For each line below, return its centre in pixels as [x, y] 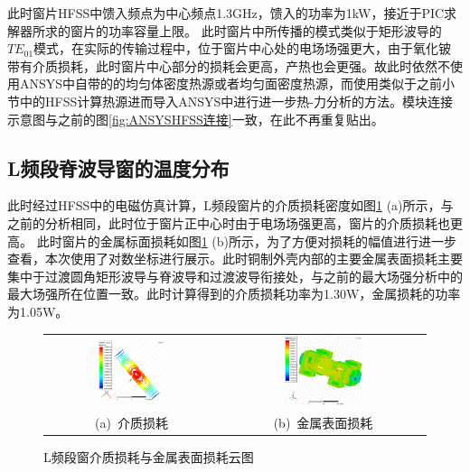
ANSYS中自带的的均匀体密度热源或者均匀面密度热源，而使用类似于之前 [231, 83]
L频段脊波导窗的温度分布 [118, 167]
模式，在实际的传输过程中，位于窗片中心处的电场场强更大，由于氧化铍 [243, 48]
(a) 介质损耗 [132, 422]
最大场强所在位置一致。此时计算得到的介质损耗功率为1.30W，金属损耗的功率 [234, 294]
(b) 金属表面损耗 [323, 422]
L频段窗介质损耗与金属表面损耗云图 [149, 456]
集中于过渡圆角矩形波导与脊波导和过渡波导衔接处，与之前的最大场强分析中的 [235, 276]
